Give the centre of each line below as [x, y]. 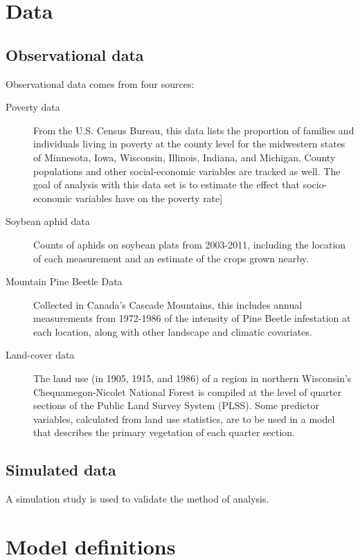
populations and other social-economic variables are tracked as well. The [187, 171]
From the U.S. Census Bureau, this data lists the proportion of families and [194, 130]
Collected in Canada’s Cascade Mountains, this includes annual [168, 304]
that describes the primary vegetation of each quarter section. [164, 432]
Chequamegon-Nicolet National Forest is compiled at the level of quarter [187, 391]
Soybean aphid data [48, 221]
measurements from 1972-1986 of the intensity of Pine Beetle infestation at [192, 318]
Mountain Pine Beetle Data [64, 281]
